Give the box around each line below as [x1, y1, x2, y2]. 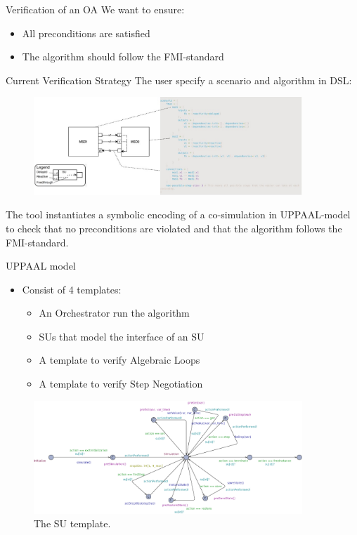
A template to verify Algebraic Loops [39, 352, 200, 367]
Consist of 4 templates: [22, 282, 122, 296]
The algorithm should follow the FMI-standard [22, 49, 224, 64]
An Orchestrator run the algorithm [39, 305, 190, 320]
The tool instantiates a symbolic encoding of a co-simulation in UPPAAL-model [6, 207, 351, 222]
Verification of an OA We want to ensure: [6, 2, 185, 16]
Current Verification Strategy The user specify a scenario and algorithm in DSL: [6, 72, 352, 87]
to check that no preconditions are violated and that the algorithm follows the [6, 220, 342, 235]
